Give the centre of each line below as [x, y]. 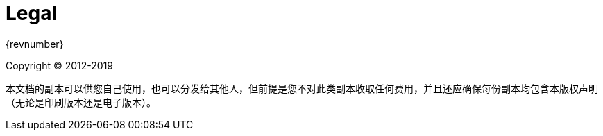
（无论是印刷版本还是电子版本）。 [81, 102]
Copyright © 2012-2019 [60, 65]
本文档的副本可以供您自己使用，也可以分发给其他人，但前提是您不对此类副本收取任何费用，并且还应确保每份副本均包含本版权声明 [302, 88]
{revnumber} [35, 44]
